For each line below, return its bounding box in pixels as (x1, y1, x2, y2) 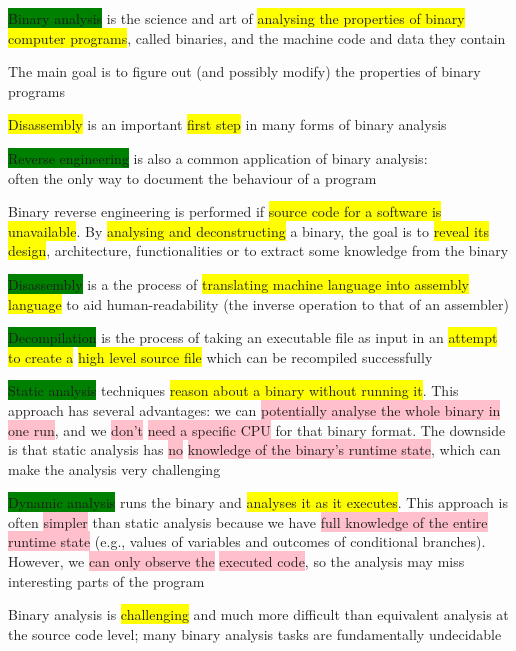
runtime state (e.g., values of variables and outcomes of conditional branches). (8, 531, 486, 552)
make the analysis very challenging (8, 458, 221, 479)
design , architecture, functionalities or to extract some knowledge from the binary (8, 240, 509, 261)
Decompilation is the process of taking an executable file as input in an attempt (8, 327, 498, 348)
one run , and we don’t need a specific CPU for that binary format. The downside (8, 419, 506, 440)
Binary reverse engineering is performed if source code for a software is (8, 201, 442, 222)
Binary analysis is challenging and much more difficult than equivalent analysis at (8, 604, 509, 625)
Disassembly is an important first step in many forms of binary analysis (8, 114, 447, 135)
